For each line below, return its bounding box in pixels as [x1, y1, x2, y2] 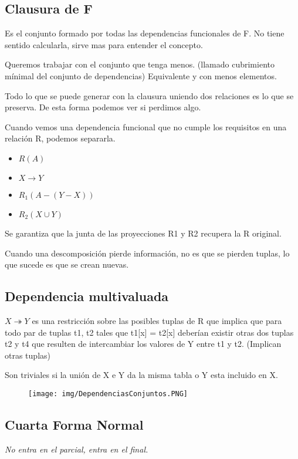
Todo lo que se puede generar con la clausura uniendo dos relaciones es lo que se [5, 89, 294, 102]
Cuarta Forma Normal [5, 415, 144, 433]
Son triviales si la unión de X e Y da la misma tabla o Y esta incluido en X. [5, 369, 278, 381]
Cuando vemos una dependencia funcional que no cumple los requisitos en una [5, 120, 287, 133]
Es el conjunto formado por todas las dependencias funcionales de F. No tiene [5, 27, 285, 39]
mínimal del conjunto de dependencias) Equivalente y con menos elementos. [5, 69, 277, 82]
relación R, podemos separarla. [5, 132, 116, 144]
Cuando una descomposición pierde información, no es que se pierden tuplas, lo [5, 247, 290, 259]
